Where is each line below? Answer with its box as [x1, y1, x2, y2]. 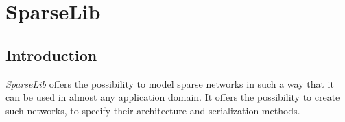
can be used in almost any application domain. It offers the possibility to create [5, 90, 340, 104]
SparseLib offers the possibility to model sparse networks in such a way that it [5, 76, 334, 90]
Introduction [5, 44, 97, 65]
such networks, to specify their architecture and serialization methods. [5, 103, 300, 117]
